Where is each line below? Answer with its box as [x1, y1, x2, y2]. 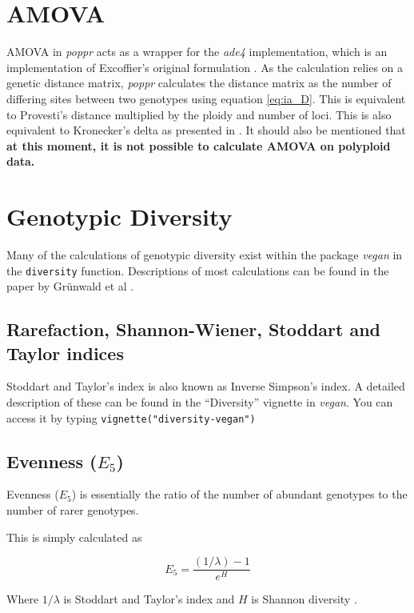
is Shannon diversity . [251, 591, 357, 607]
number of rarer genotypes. [6, 502, 139, 519]
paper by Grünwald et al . [6, 278, 134, 294]
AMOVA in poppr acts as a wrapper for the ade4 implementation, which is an [6, 43, 388, 60]
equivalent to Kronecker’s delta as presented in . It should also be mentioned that [6, 122, 406, 138]
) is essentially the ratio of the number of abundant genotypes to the [71, 486, 408, 503]
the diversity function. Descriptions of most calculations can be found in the [6, 262, 389, 278]
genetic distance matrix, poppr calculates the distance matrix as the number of [6, 74, 392, 91]
